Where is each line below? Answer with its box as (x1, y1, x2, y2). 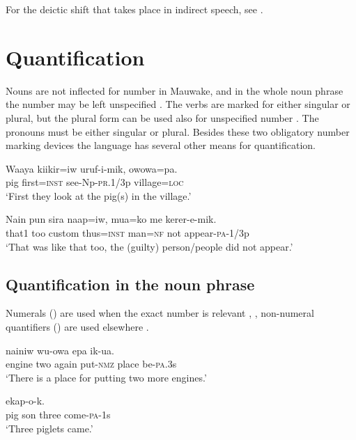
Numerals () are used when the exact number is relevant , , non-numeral (6, 306, 314, 320)
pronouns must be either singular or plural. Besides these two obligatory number (6, 124, 350, 139)
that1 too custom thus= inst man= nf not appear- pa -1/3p (6, 226, 249, 240)
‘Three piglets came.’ (6, 421, 93, 435)
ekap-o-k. (6, 393, 45, 408)
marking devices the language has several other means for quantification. (6, 138, 316, 152)
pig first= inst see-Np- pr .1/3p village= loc (6, 175, 184, 189)
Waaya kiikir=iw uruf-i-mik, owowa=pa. (6, 161, 178, 175)
